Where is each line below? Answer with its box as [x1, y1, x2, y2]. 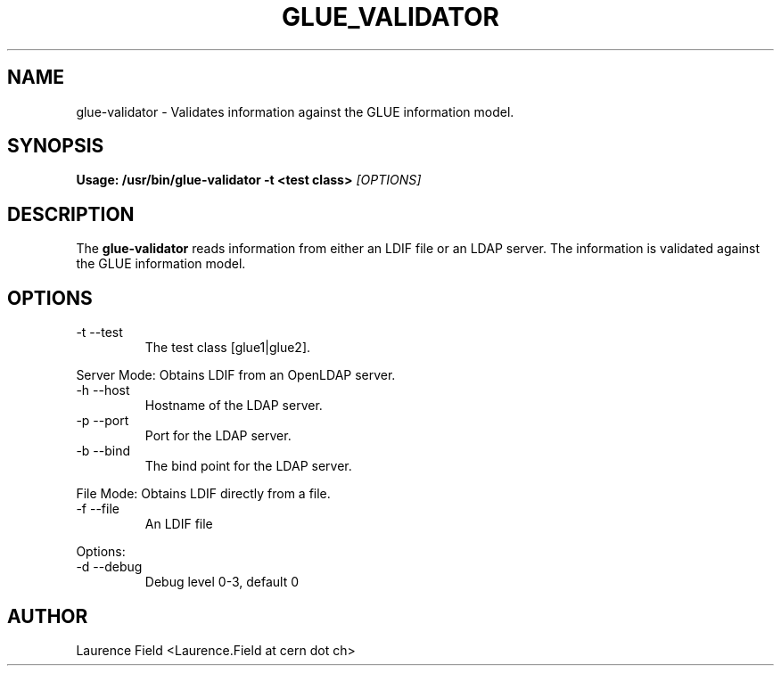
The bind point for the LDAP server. [144, 458, 352, 474]
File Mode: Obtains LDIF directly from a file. [76, 486, 331, 502]
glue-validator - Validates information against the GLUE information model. [76, 103, 514, 119]
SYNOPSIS [7, 135, 104, 158]
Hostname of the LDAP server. [144, 398, 323, 414]
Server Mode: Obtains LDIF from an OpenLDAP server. [76, 367, 396, 383]
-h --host [76, 382, 130, 398]
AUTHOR [7, 604, 88, 628]
